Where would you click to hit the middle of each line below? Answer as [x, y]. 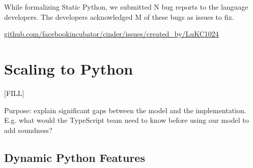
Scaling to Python [69, 68]
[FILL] [14, 93]
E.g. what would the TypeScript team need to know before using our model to [126, 120]
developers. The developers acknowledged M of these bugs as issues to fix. [119, 16]
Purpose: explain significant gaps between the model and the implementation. [125, 110]
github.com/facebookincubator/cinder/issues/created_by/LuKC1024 [111, 34]
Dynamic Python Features [75, 157]
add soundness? [28, 130]
